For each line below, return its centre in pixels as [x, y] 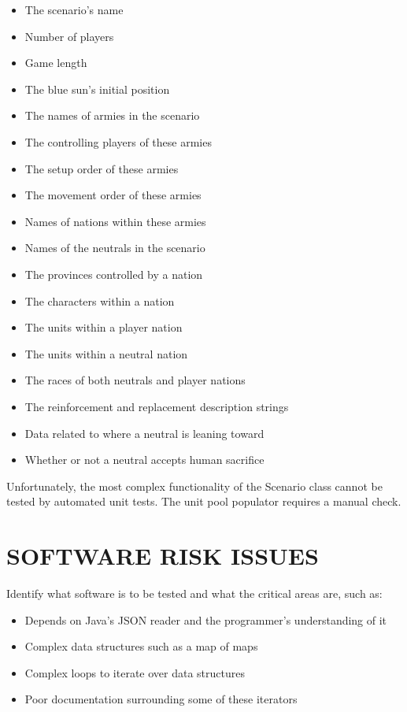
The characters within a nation [100, 300]
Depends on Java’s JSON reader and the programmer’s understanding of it [206, 619]
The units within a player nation [104, 327]
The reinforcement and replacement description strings [157, 406]
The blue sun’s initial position [97, 89]
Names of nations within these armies [115, 221]
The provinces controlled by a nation [114, 274]
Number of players [69, 36]
